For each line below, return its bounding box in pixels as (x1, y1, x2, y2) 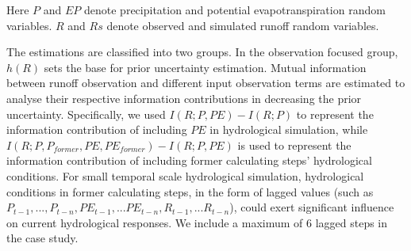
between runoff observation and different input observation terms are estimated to (6, 74, 405, 91)
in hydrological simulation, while (209, 121, 368, 138)
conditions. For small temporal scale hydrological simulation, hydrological (6, 167, 364, 184)
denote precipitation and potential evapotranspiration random (84, 2, 386, 17)
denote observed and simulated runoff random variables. (106, 17, 379, 33)
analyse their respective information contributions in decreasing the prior (6, 89, 362, 106)
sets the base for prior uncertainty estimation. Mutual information (44, 59, 367, 75)
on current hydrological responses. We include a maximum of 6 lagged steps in (6, 214, 388, 230)
